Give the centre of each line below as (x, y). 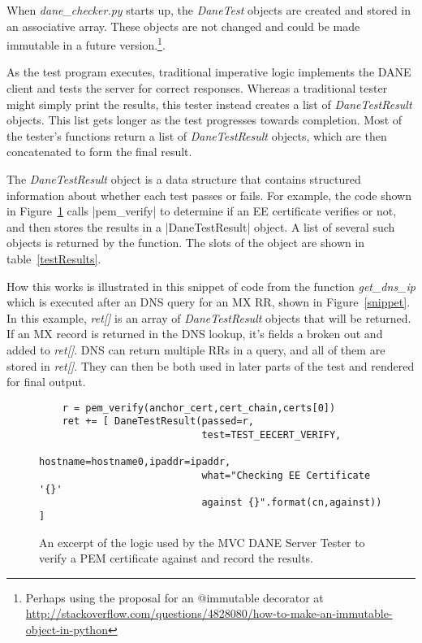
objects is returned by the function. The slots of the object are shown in (186, 243)
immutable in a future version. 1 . (86, 43)
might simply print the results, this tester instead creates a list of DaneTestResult (209, 104)
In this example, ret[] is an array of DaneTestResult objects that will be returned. (209, 317)
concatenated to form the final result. (99, 152)
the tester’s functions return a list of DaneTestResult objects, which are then (197, 135)
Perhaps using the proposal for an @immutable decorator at (174, 597)
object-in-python (67, 629)
